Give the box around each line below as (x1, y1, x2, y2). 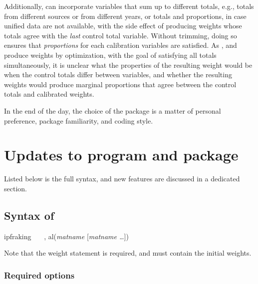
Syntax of (4, 207, 54, 223)
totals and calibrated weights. (4, 89, 94, 99)
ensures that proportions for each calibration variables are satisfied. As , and (4, 40, 237, 50)
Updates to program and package (4, 144, 239, 165)
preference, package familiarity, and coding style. (4, 115, 153, 126)
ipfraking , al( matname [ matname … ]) (4, 231, 129, 241)
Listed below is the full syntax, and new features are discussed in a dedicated (4, 173, 240, 184)
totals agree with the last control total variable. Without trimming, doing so (4, 30, 237, 40)
